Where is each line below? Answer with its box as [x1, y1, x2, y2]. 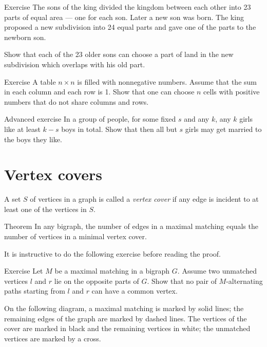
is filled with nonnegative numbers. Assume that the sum [77, 76, 257, 87]
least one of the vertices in [4, 203, 87, 214]
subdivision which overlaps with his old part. [4, 59, 145, 69]
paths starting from [4, 285, 65, 296]
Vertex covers [4, 164, 103, 185]
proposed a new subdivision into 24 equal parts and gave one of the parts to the [4, 22, 256, 32]
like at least [4, 123, 41, 134]
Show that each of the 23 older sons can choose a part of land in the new [4, 49, 234, 60]
